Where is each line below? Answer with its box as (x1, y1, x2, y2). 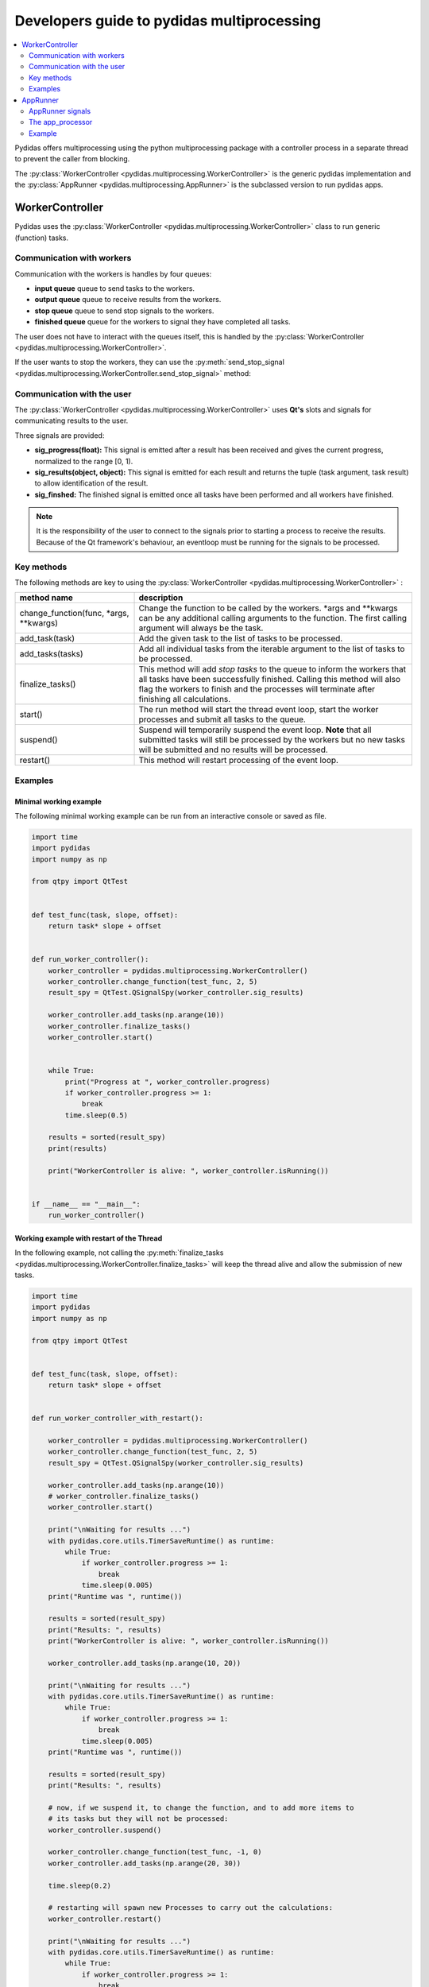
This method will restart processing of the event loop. (138, 755, 339, 766)
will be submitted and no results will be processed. (138, 744, 329, 755)
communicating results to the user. (14, 416, 129, 425)
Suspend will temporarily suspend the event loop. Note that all (138, 724, 372, 735)
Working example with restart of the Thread (14, 1233, 163, 1243)
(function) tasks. (14, 233, 69, 242)
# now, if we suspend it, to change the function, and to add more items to (48, 1803, 354, 1812)
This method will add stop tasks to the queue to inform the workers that (138, 664, 407, 675)
